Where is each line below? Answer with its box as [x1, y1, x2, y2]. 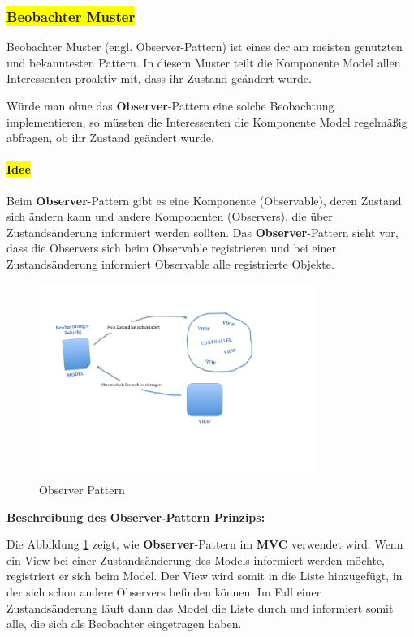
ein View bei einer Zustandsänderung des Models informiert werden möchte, [6, 551, 386, 568]
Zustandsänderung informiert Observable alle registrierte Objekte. [6, 255, 334, 272]
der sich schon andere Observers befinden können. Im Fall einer [6, 583, 321, 600]
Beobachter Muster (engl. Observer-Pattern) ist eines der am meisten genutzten [6, 38, 403, 55]
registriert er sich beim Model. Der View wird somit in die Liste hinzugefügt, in [6, 567, 403, 584]
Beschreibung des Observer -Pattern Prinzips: [6, 508, 265, 525]
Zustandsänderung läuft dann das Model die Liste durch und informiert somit [6, 599, 394, 616]
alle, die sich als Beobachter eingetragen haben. [6, 615, 242, 632]
